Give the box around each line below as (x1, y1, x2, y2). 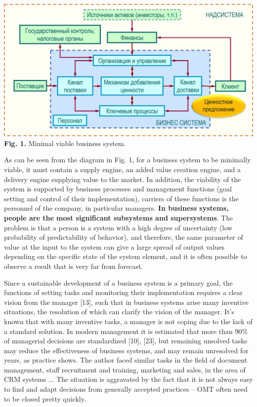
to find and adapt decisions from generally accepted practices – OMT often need (4, 384, 248, 394)
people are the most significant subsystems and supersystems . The (4, 212, 233, 222)
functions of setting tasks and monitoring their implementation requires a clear (4, 287, 243, 297)
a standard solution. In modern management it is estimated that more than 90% (4, 326, 248, 336)
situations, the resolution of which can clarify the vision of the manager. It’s (4, 306, 235, 317)
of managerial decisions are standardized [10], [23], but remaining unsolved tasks (4, 335, 248, 346)
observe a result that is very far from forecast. (4, 260, 143, 271)
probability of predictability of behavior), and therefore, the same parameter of (4, 232, 243, 242)
